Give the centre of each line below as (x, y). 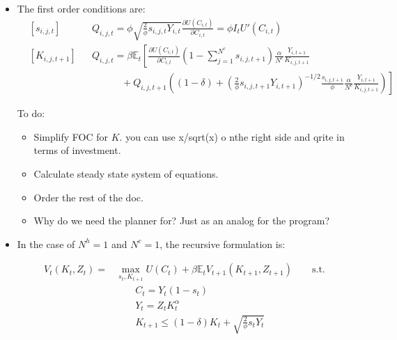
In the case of (46, 244)
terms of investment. (77, 150)
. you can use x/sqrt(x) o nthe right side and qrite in (232, 136)
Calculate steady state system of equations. (126, 174)
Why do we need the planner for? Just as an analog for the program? (182, 221)
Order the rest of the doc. (88, 197)
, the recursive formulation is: (223, 244)
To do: (31, 113)
